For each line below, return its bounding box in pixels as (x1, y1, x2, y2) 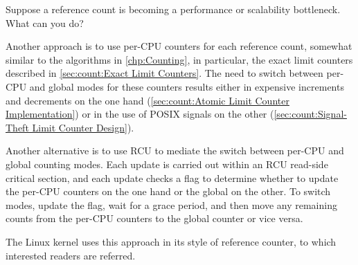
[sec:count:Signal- (274, 107, 347, 121)
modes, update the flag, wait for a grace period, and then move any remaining (6, 197, 337, 212)
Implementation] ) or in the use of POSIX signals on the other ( (6, 107, 274, 121)
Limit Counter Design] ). (32, 120, 134, 134)
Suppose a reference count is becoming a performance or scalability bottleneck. (6, 2, 341, 16)
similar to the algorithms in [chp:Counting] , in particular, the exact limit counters (6, 52, 353, 66)
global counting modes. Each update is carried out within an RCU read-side (6, 156, 328, 171)
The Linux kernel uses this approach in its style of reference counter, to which (6, 234, 337, 248)
